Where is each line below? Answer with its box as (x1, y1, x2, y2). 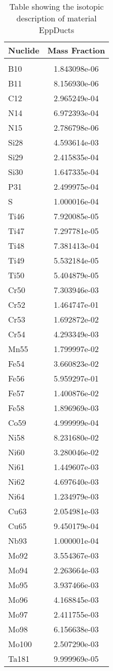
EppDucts (39, 24, 74, 36)
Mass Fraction (47, 44, 105, 56)
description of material (16, 12, 97, 24)
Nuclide (8, 44, 40, 56)
